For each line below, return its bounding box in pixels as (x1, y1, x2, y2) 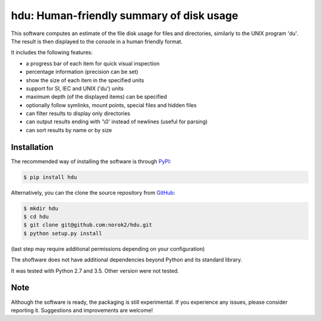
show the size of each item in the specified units (26, 76, 144, 83)
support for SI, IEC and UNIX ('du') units (26, 85, 124, 92)
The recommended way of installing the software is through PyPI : (11, 158, 172, 165)
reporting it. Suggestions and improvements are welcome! (11, 307, 153, 314)
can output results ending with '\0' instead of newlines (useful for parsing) (26, 118, 208, 125)
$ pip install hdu (23, 173, 77, 180)
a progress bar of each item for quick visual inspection (26, 60, 160, 67)
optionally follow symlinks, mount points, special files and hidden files (26, 101, 197, 108)
